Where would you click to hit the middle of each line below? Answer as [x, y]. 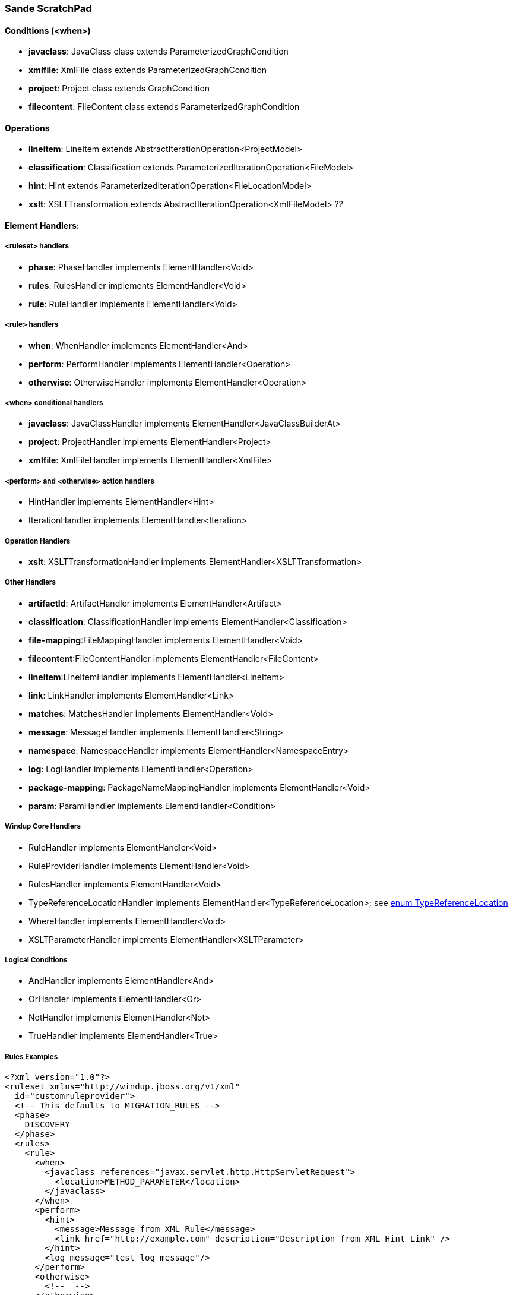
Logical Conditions [36, 960]
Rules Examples [31, 1056]
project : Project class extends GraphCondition [119, 89]
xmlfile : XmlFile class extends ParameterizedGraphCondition [148, 70]
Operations [27, 128]
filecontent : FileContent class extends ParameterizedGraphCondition [164, 107]
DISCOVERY [47, 1125]
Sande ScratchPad [48, 8]
